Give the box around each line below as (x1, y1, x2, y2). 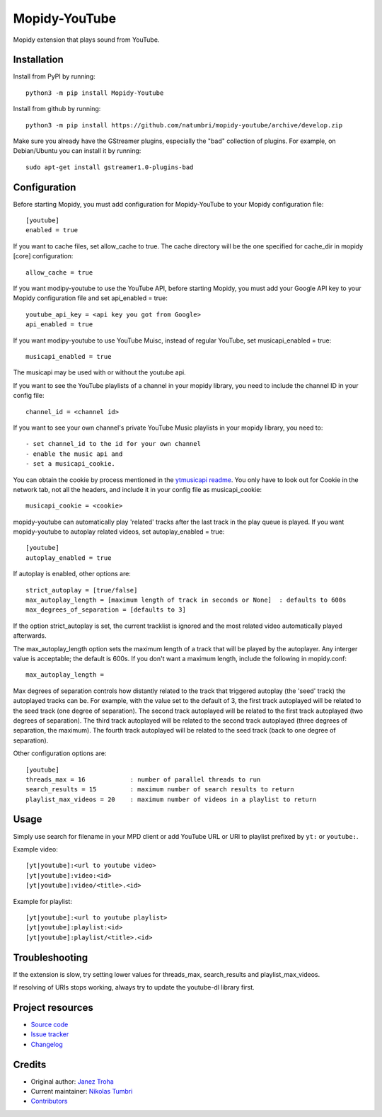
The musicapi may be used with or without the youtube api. (13, 368, 187, 377)
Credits (13, 1058, 47, 1070)
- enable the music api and (25, 449, 123, 458)
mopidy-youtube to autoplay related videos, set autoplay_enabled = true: (13, 527, 225, 536)
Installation (13, 54, 64, 66)
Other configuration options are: (13, 749, 107, 757)
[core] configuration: (13, 252, 74, 260)
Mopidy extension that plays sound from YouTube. (13, 35, 160, 44)
